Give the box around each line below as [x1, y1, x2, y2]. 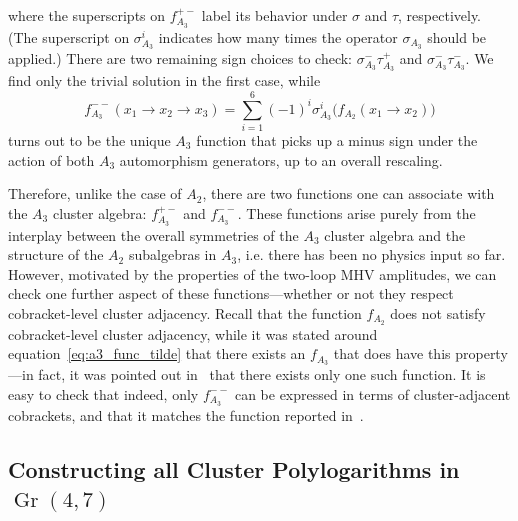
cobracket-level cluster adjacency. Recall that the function [8, 302, 362, 323]
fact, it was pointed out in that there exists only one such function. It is [38, 364, 486, 385]
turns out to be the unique [8, 129, 171, 150]
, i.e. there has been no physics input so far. [237, 244, 506, 265]
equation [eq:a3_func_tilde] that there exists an [8, 343, 306, 364]
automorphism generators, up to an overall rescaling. [119, 149, 443, 170]
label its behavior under [201, 5, 348, 25]
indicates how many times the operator [158, 26, 398, 47]
